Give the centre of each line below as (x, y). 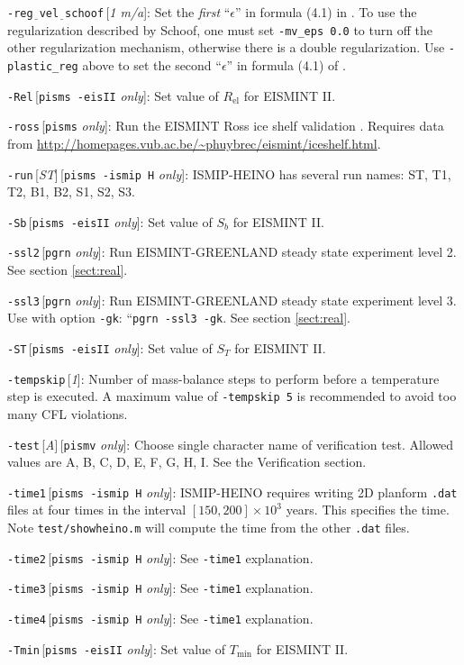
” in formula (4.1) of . (286, 64)
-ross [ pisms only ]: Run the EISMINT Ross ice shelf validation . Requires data (226, 126)
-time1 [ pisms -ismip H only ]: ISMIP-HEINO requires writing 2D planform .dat (232, 492)
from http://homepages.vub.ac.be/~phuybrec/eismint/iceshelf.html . (194, 143)
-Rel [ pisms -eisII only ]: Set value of (113, 95)
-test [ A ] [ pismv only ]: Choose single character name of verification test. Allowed (231, 444)
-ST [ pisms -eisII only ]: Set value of (110, 348)
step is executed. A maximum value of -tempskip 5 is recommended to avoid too (232, 396)
